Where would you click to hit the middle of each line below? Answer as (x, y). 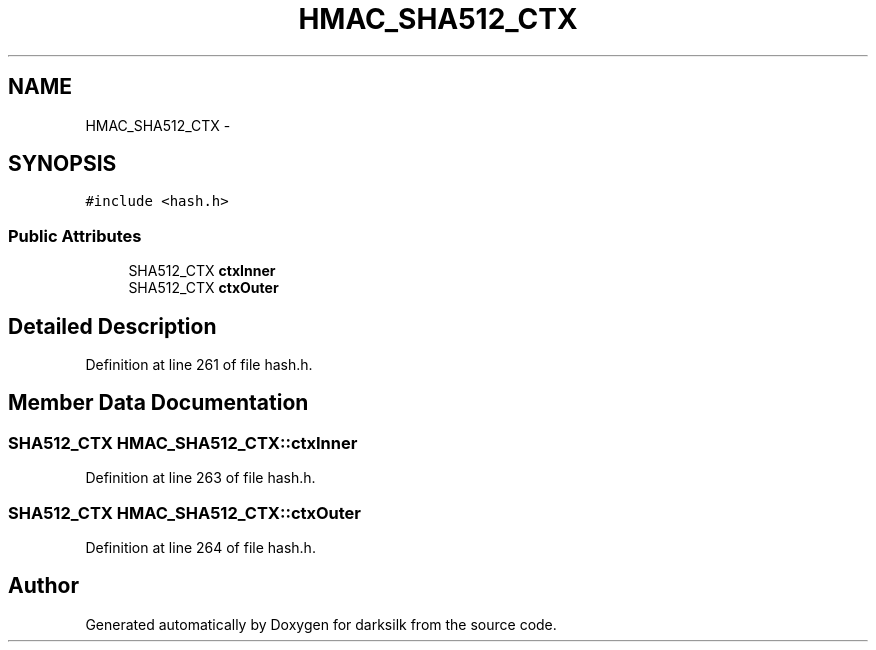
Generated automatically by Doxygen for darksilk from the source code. (321, 624)
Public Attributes (75, 235)
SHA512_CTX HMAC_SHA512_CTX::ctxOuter (185, 512)
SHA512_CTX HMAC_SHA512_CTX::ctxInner (183, 442)
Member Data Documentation (158, 403)
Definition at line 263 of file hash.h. (200, 478)
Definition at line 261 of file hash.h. (199, 365)
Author (43, 586)
